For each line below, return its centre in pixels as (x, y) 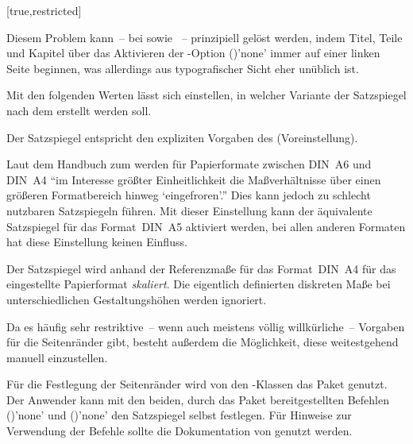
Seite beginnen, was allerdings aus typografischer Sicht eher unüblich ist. (183, 68)
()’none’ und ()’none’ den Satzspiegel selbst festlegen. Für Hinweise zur (179, 415)
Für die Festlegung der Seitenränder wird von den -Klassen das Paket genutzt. (197, 384)
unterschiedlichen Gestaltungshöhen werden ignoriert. (137, 299)
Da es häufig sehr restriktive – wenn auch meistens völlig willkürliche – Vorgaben (206, 326)
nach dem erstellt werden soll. (79, 110)
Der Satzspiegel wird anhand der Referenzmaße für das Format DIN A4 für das (201, 268)
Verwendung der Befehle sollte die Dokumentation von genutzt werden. (179, 431)
